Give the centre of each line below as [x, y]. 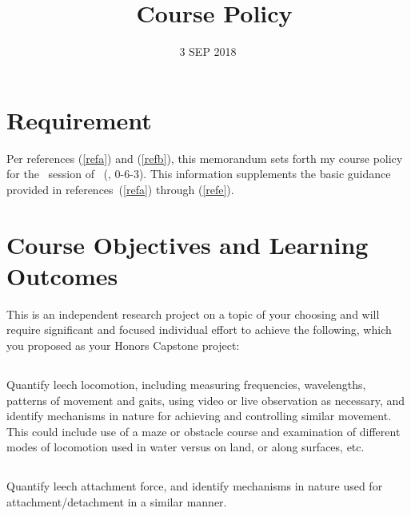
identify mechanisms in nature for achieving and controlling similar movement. [199, 416]
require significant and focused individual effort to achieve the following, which [199, 329]
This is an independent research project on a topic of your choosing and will [193, 314]
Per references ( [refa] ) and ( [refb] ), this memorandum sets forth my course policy [205, 158]
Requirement [79, 119]
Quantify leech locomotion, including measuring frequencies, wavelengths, [186, 384]
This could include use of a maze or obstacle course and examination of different [204, 431]
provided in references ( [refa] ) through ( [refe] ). [120, 189]
